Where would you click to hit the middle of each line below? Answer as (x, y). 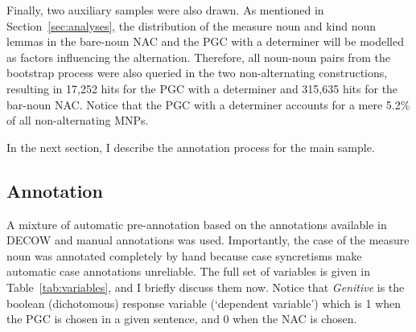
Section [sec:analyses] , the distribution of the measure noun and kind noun (192, 25)
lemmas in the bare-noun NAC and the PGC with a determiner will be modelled (205, 41)
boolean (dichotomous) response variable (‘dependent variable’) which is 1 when (204, 303)
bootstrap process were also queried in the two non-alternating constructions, (197, 73)
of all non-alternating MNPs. (78, 120)
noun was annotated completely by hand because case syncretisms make (184, 255)
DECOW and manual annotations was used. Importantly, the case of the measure (208, 240)
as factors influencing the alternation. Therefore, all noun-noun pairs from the (198, 57)
